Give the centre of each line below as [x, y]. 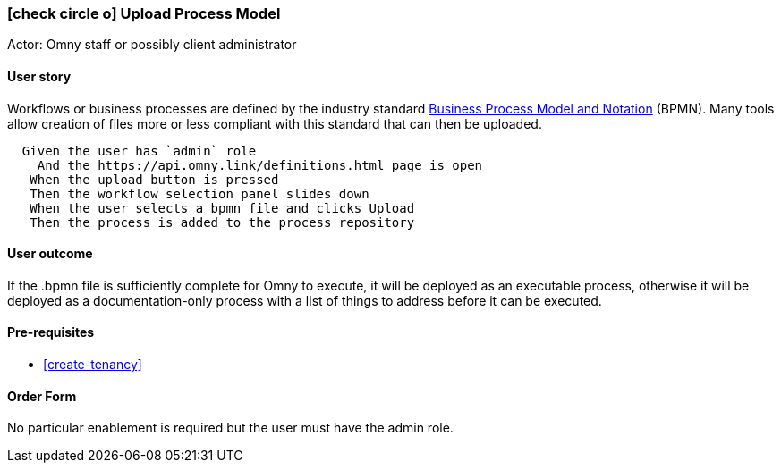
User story [39, 76]
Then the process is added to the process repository [222, 222]
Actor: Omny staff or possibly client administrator [152, 45]
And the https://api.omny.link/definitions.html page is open [260, 165]
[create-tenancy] [93, 365]
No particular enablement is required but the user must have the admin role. [230, 428]
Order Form [42, 396]
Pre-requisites [51, 332]
